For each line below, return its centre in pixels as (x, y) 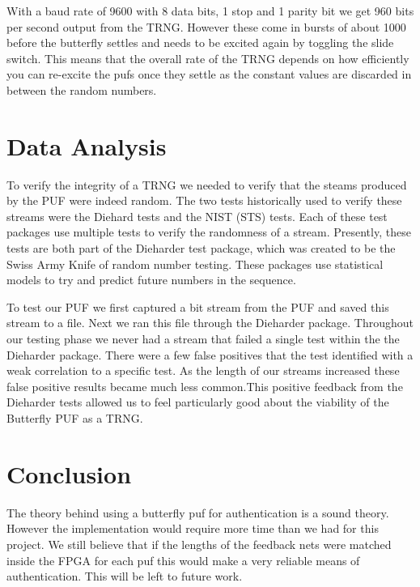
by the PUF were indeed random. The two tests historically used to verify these (204, 200)
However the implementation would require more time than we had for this (193, 528)
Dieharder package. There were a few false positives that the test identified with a (210, 354)
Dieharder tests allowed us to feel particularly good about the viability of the (198, 402)
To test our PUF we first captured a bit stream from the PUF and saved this (198, 306)
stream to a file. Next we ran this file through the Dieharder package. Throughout (210, 323)
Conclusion (69, 473)
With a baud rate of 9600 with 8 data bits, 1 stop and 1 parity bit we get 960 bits (210, 11)
